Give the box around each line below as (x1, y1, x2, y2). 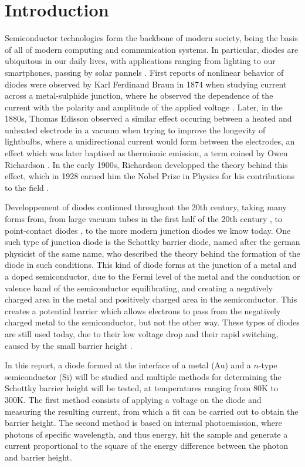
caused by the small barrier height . (5, 339, 133, 351)
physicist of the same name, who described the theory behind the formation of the (5, 247, 300, 259)
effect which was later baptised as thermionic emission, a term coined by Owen (5, 147, 288, 159)
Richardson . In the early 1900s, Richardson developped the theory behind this (5, 158, 288, 170)
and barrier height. (5, 451, 72, 463)
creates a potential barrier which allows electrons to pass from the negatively (5, 304, 281, 317)
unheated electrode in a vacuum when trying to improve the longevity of (5, 123, 266, 136)
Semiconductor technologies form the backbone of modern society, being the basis (5, 32, 298, 44)
